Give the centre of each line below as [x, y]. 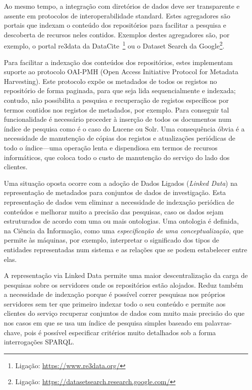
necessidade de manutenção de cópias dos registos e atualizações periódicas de [120, 138]
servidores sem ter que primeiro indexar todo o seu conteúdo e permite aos [115, 303]
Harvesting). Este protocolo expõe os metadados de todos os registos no [110, 81]
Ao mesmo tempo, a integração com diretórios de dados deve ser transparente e [122, 6]
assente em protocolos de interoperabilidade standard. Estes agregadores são [117, 15]
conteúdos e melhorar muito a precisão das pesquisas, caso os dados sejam [114, 211]
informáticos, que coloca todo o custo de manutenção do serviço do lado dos [117, 157]
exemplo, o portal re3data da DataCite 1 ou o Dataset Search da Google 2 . [114, 45]
